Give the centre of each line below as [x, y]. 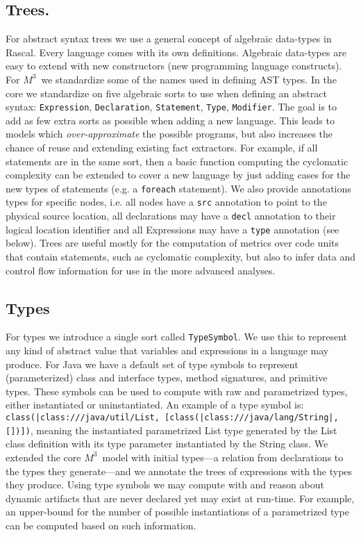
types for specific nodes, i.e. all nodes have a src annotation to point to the [166, 202]
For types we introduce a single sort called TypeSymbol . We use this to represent [177, 337]
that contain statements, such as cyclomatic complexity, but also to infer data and [181, 257]
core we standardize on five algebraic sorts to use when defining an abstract [166, 93]
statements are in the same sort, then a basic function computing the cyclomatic [177, 161]
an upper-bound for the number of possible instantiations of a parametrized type [177, 512]
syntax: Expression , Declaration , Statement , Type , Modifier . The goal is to [171, 107]
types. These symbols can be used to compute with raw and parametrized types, [177, 391]
